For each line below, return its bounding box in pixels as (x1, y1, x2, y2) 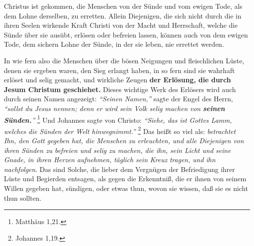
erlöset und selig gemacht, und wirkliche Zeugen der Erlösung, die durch (4, 75, 231, 85)
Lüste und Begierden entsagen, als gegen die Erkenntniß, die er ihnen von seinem (4, 173, 247, 184)
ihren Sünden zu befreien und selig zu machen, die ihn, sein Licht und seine (4, 145, 231, 155)
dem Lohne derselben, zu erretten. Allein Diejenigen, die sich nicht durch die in (4, 10, 242, 20)
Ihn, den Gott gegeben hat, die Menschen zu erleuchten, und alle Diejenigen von (4, 135, 244, 146)
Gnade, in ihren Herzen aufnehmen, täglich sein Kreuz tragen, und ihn (4, 154, 216, 165)
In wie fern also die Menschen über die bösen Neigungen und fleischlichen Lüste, (4, 55, 244, 65)
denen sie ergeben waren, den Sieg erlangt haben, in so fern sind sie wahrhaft (4, 65, 235, 75)
